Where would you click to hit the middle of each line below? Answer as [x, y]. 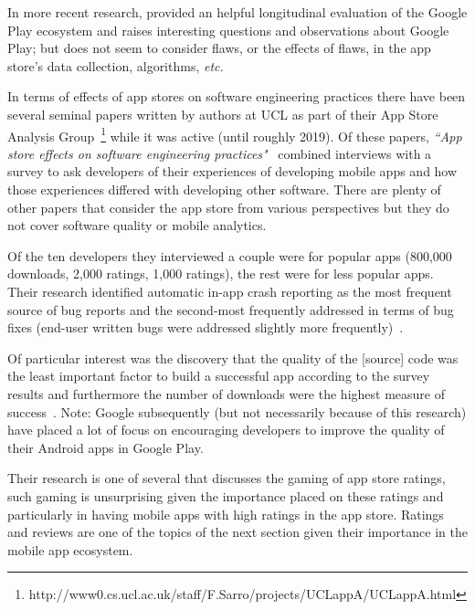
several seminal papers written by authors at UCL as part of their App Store [223, 114]
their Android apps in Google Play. [106, 447]
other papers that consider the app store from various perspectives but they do [228, 207]
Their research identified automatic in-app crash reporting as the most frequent [230, 291]
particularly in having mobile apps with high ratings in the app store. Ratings [226, 514]
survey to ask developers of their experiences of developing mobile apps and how [232, 171]
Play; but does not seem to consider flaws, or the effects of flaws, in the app [219, 48]
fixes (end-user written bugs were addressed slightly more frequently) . [206, 327]
